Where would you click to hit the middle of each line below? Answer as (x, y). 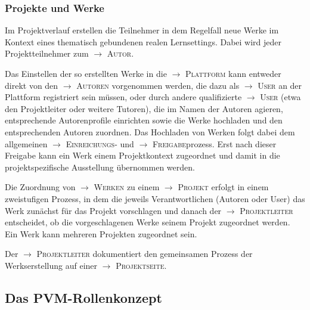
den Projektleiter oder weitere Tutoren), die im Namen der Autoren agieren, (144, 108)
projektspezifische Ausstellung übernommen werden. (100, 167)
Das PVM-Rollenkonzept (83, 297)
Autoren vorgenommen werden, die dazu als (158, 85)
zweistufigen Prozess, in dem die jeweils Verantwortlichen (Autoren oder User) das (155, 198)
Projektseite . (141, 265)
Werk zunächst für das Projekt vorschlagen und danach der (113, 210)
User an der (280, 85)
